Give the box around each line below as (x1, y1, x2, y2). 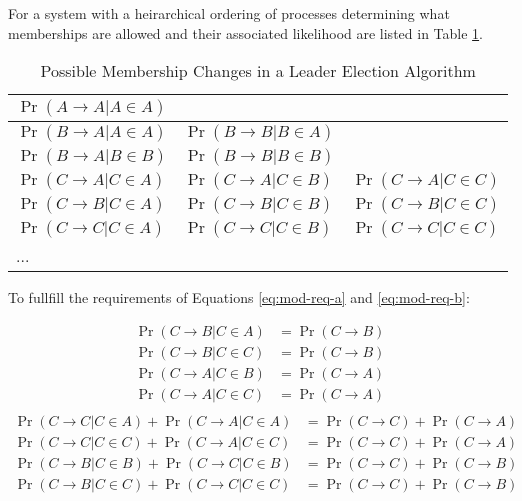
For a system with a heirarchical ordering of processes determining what (8, 3, 450, 23)
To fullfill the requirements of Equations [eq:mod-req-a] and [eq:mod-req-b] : (8, 287, 470, 308)
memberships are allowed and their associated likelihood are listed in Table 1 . (8, 22, 483, 43)
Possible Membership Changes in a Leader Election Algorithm (40, 59, 476, 83)
